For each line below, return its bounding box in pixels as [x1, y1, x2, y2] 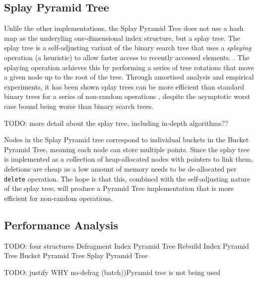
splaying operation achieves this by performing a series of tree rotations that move [4, 62, 254, 72]
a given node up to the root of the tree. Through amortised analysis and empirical [4, 72, 254, 82]
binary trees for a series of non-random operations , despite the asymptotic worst [4, 91, 251, 101]
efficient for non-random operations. [4, 192, 113, 203]
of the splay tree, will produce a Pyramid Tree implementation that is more [4, 183, 234, 193]
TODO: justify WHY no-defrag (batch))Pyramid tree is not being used [4, 267, 220, 277]
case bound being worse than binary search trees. [4, 100, 154, 111]
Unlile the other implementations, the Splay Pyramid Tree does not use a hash [4, 23, 244, 33]
